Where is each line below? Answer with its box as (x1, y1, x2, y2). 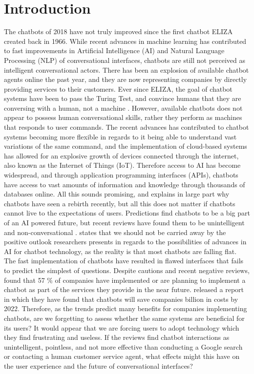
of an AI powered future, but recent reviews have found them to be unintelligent (4, 217, 245, 227)
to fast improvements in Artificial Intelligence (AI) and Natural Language (4, 45, 225, 56)
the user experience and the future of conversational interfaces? (4, 360, 193, 371)
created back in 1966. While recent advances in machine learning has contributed (4, 36, 247, 46)
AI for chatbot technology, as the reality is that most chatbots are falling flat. (4, 246, 237, 256)
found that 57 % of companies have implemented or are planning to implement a (4, 275, 246, 285)
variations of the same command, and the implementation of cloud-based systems (4, 141, 247, 151)
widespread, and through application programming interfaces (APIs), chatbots (4, 170, 238, 180)
